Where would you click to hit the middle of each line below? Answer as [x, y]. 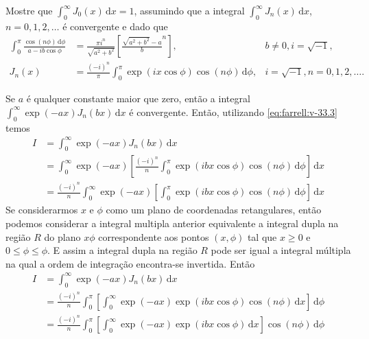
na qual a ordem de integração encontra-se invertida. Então [130, 263]
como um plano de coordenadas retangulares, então [214, 210]
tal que [262, 236]
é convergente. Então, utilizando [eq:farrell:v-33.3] [233, 112]
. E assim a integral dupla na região [122, 250]
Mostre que [29, 10]
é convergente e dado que [115, 26]
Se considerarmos [42, 210]
